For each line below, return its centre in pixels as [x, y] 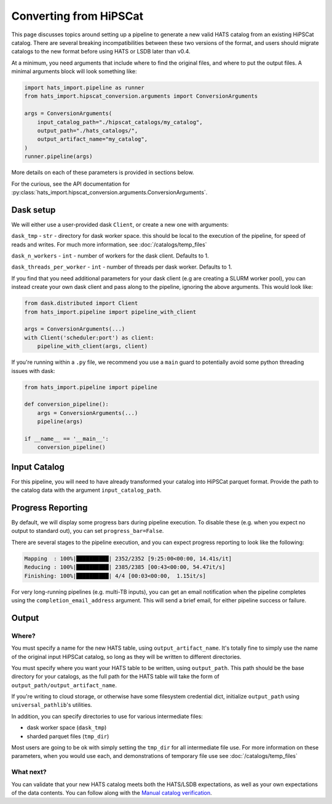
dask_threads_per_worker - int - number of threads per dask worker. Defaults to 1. [122, 267]
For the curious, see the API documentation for [71, 184]
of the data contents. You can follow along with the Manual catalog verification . [112, 792]
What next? [29, 772]
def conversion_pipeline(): [66, 404]
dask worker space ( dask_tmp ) [67, 728]
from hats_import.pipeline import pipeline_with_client [110, 312]
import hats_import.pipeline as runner [84, 88]
